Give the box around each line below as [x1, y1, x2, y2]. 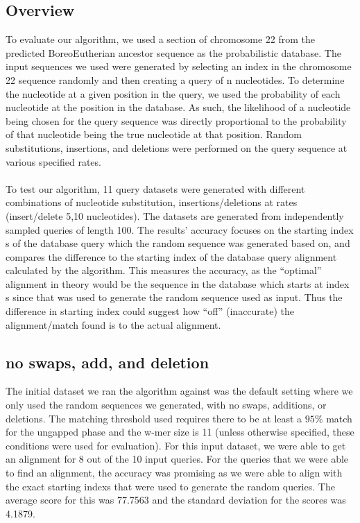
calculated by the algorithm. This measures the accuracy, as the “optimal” [6, 263, 322, 277]
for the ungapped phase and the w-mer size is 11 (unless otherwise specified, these [6, 425, 354, 439]
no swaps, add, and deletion [6, 351, 209, 372]
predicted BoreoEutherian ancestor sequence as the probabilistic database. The [6, 45, 341, 60]
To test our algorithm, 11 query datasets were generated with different [6, 181, 305, 196]
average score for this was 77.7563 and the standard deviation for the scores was [6, 492, 346, 507]
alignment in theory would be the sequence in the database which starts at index [6, 276, 350, 291]
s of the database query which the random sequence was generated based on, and [6, 236, 350, 250]
